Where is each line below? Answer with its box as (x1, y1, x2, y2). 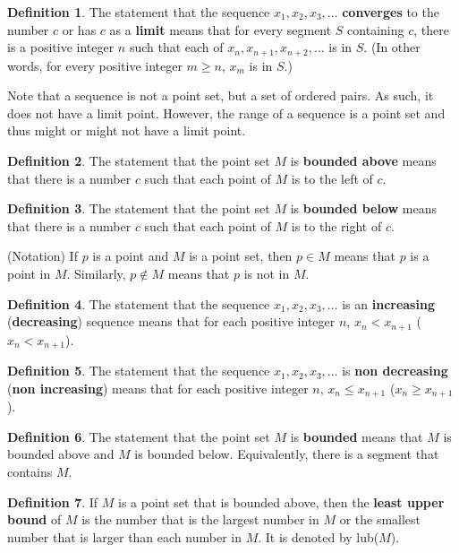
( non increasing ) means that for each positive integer (7, 378, 309, 397)
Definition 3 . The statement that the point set (7, 199, 270, 218)
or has (62, 20, 97, 39)
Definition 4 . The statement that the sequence (7, 294, 270, 313)
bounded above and (7, 445, 115, 463)
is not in (243, 264, 290, 282)
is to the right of (291, 216, 382, 235)
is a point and (92, 246, 169, 265)
